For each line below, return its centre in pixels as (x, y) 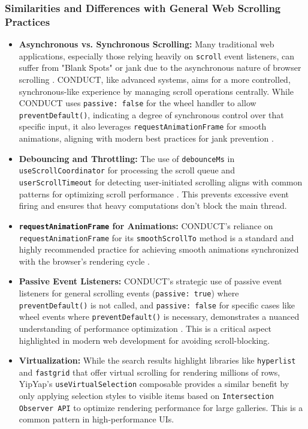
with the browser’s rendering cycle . (84, 261)
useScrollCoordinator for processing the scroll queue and (127, 170)
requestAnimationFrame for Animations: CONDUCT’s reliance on (146, 225)
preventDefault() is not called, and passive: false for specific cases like (157, 304)
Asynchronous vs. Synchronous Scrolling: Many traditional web (147, 44)
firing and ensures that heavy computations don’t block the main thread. (153, 205)
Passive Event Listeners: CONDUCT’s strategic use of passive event (150, 281)
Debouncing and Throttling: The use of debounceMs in (127, 158)
